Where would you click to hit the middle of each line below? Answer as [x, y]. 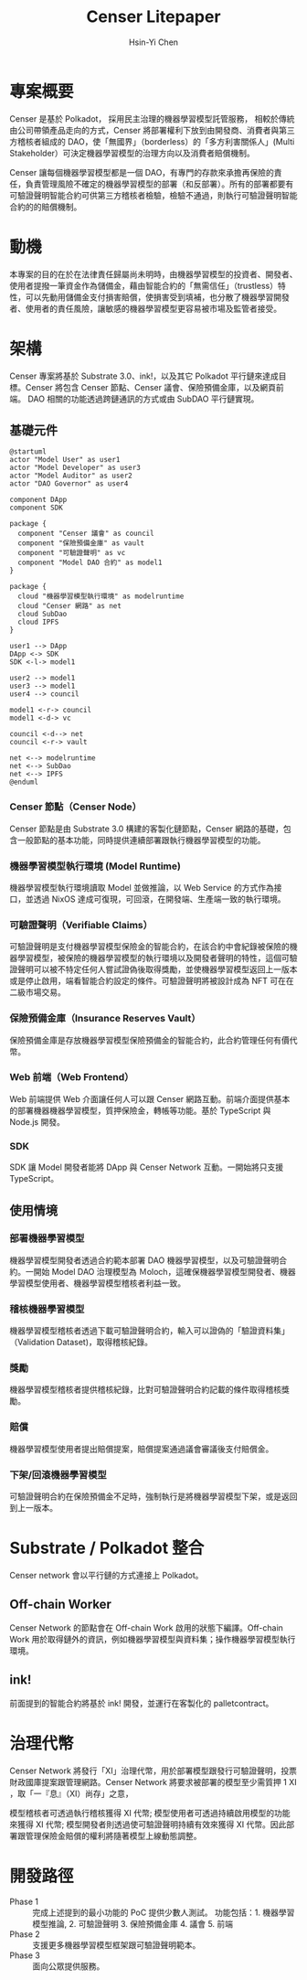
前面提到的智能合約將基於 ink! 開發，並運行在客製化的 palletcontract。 [142, 1703]
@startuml [28, 452]
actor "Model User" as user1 [65, 460]
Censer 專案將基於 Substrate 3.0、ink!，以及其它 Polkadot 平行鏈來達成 [144, 376]
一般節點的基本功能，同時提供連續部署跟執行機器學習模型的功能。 [141, 840]
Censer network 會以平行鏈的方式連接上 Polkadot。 [106, 1575]
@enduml [24, 782]
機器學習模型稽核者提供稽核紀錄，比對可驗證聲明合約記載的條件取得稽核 [145, 1390]
